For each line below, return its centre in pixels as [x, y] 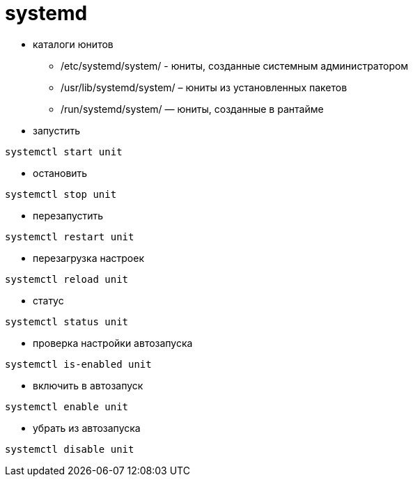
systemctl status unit [67, 321]
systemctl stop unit [61, 194]
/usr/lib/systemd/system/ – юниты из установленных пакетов [204, 87]
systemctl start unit [64, 151]
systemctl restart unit [70, 236]
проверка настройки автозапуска [113, 343]
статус [48, 300]
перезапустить [68, 215]
